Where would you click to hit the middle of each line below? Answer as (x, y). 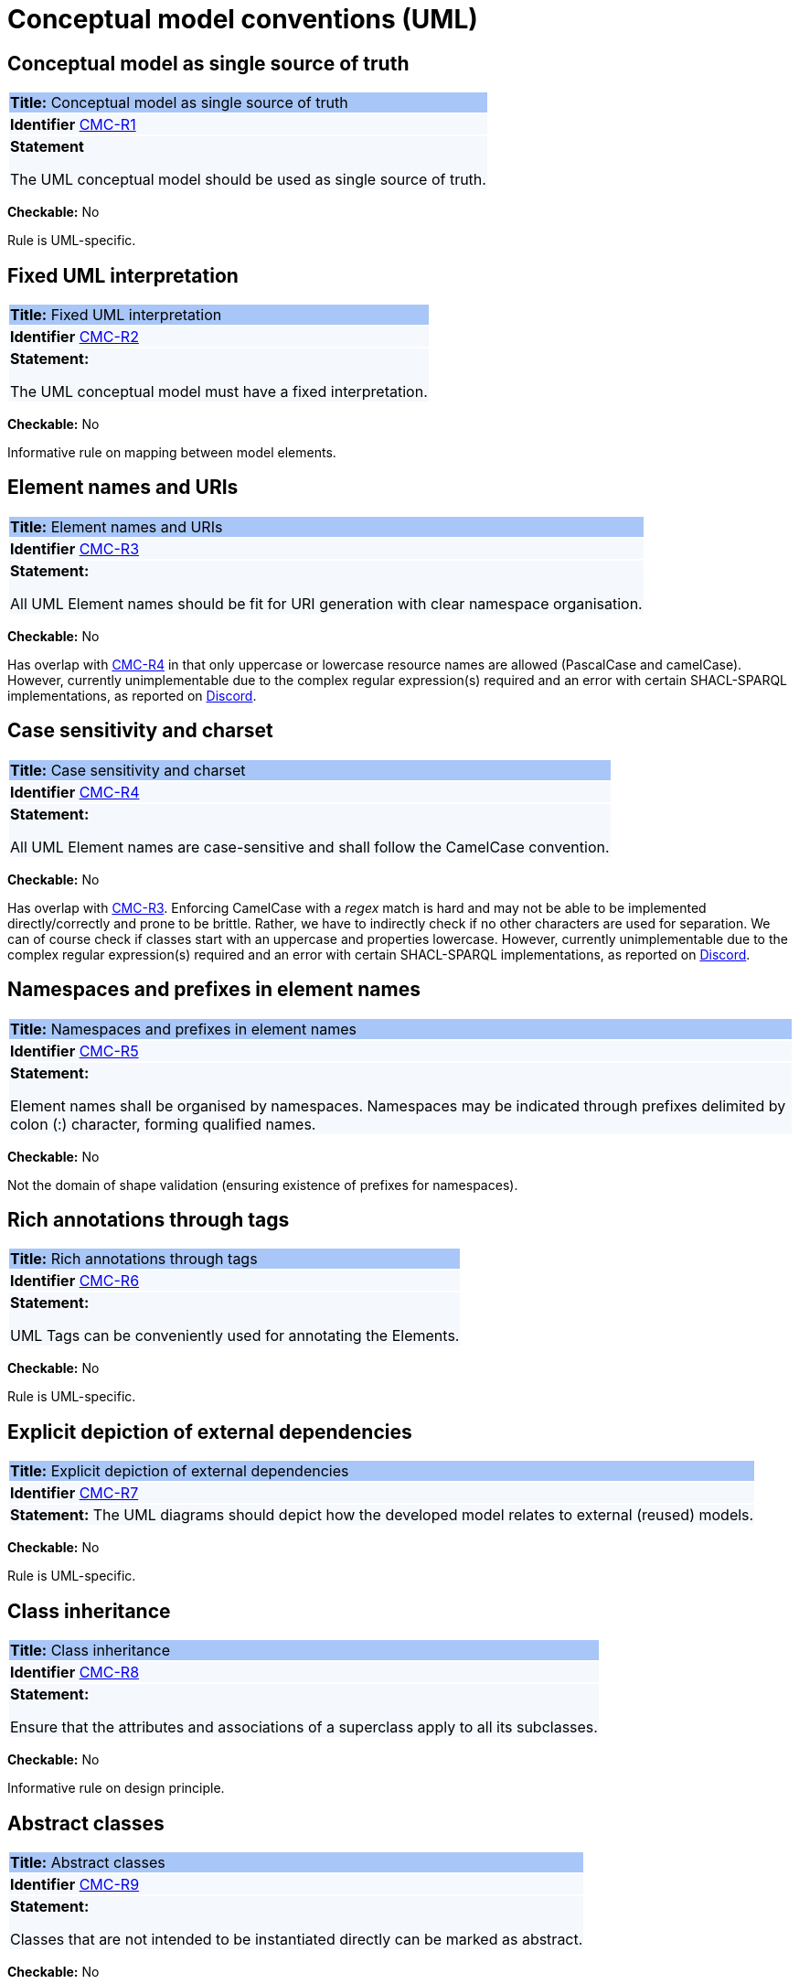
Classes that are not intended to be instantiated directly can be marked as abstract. (297, 1939)
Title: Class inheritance (90, 1651)
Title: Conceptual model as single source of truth (179, 103)
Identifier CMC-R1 (73, 125)
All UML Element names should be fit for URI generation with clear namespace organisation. (326, 603)
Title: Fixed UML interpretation (116, 315)
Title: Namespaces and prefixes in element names (183, 1029)
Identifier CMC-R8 (75, 1673)
